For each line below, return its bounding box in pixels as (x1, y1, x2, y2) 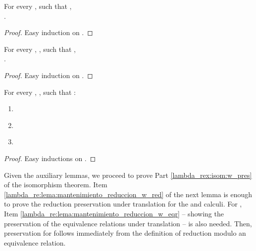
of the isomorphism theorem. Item (4, 179, 107, 190)
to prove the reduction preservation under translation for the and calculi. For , (4, 199, 242, 209)
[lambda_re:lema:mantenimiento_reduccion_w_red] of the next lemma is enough (4, 189, 253, 199)
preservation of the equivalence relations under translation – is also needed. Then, (4, 218, 252, 228)
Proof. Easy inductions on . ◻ (4, 153, 96, 163)
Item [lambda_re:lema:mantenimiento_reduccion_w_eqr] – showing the (4, 208, 224, 218)
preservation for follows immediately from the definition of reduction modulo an (4, 228, 246, 238)
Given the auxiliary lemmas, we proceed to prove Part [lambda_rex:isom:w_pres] (4, 169, 252, 180)
